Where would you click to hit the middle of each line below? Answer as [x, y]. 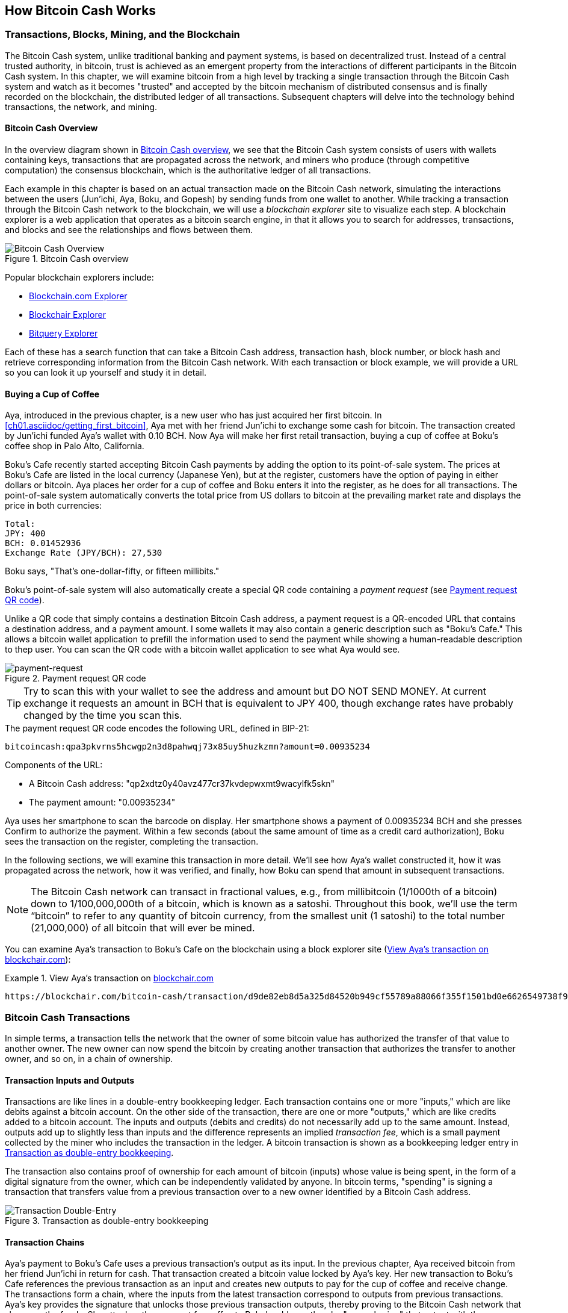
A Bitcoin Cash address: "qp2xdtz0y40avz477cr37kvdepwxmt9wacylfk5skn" [182, 784]
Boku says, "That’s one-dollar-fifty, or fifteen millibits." [112, 571]
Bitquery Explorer [63, 334]
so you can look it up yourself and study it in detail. [106, 373]
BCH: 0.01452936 [43, 543]
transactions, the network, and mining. [81, 107]
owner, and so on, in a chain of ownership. [89, 1058]
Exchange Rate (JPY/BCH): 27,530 [84, 553]
